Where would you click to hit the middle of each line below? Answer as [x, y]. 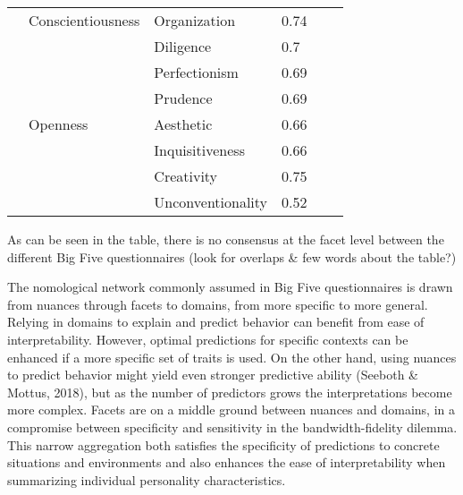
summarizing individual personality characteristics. [147, 479]
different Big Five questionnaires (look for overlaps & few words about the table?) [232, 256]
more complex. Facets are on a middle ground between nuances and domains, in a [231, 410]
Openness [59, 124]
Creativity [186, 176]
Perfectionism [196, 72]
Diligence [183, 46]
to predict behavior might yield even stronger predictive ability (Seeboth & [213, 375]
